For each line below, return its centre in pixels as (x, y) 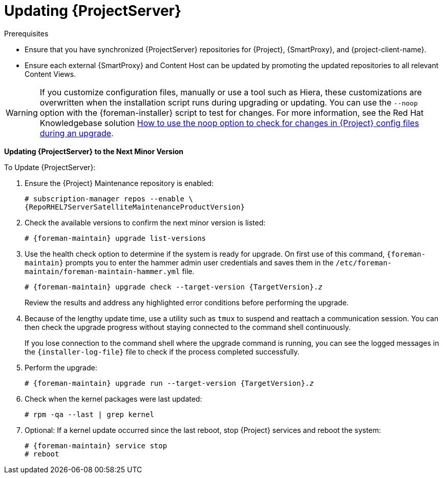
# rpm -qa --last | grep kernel (89, 414)
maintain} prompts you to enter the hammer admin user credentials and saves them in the (179, 262)
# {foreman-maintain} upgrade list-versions (115, 238)
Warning (22, 112)
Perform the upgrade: (61, 367)
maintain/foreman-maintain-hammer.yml (102, 271)
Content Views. (50, 74)
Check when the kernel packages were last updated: (113, 399)
